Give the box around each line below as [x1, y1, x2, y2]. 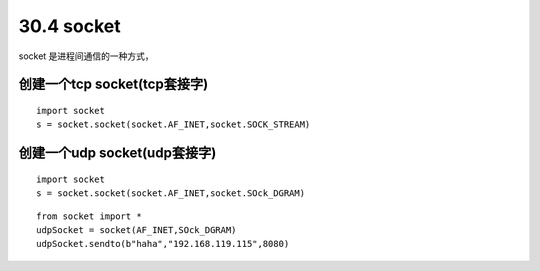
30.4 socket [18, 15, 121, 37]
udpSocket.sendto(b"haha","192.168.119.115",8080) [36, 238, 290, 250]
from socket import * [36, 210, 142, 222]
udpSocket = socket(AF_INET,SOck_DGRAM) [36, 224, 237, 235]
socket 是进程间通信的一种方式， [18, 50, 154, 62]
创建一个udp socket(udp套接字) [18, 145, 217, 162]
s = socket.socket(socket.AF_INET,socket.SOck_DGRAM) [36, 188, 305, 199]
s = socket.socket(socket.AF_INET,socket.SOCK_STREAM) [36, 119, 311, 130]
